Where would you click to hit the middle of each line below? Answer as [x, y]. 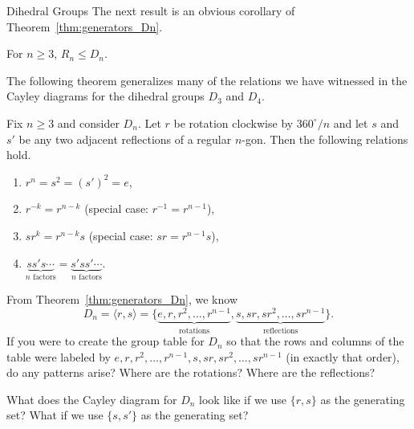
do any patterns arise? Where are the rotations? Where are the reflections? [191, 372]
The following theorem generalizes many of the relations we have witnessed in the [207, 80]
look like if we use [243, 399]
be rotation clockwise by [233, 123]
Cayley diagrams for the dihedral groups [106, 96]
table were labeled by [59, 356]
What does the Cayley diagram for [92, 399]
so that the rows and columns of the [315, 341]
